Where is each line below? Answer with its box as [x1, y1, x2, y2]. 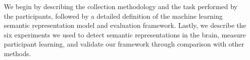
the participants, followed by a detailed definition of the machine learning [4, 11, 223, 21]
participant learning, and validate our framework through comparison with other [4, 39, 244, 49]
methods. [4, 48, 31, 58]
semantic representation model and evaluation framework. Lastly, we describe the [4, 20, 247, 30]
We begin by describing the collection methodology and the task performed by [4, 1, 238, 11]
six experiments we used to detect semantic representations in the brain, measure [4, 29, 246, 39]
